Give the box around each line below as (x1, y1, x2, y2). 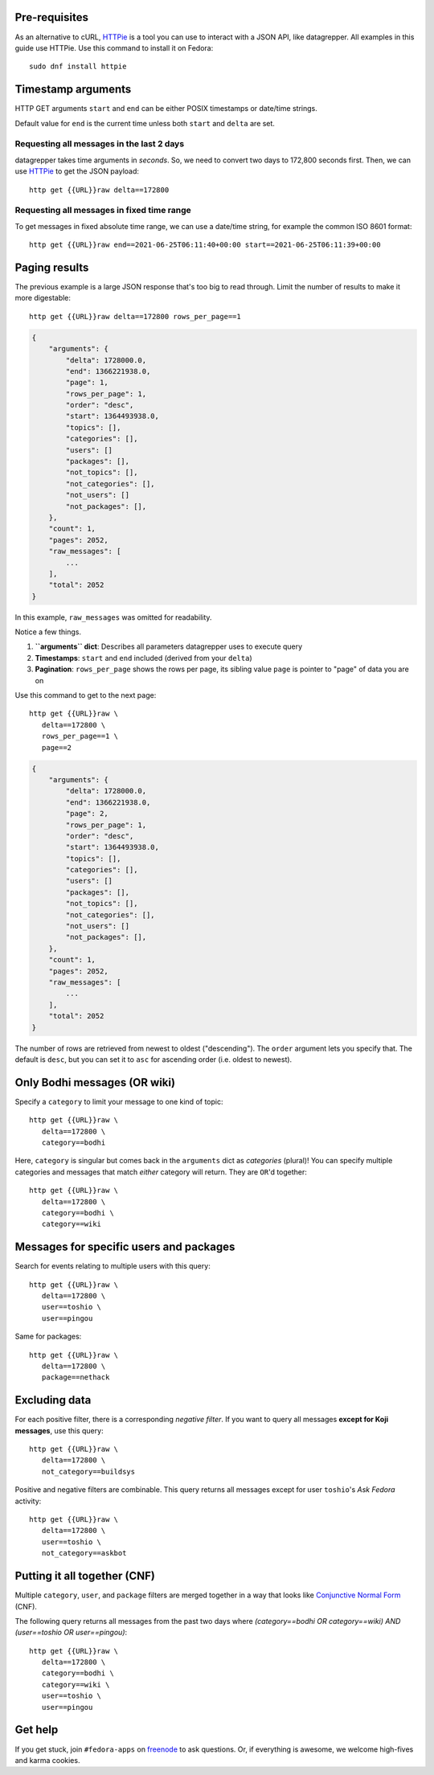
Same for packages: (14, 1331, 82, 1342)
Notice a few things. (14, 627, 82, 637)
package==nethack (41, 1373, 110, 1382)
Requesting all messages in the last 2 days (14, 138, 185, 150)
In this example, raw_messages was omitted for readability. (14, 612, 212, 622)
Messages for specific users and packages (14, 1240, 235, 1254)
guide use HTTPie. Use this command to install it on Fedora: (14, 43, 214, 52)
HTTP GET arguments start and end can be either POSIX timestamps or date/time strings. (14, 104, 317, 113)
